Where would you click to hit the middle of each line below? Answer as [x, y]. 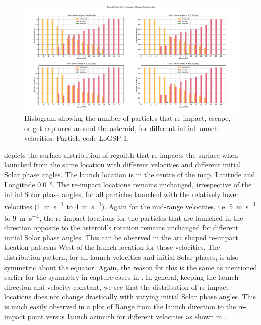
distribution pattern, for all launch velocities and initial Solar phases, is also [121, 257]
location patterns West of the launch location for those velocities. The [112, 247]
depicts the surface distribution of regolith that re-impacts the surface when [121, 154]
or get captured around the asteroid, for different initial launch [121, 128]
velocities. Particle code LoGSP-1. [77, 138]
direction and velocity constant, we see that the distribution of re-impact [117, 286]
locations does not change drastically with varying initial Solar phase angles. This [130, 297]
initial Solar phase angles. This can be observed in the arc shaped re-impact [121, 237]
